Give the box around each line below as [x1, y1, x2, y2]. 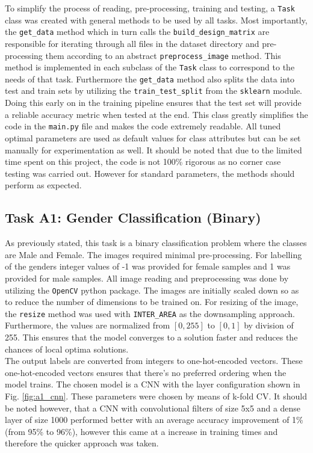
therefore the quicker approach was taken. [5, 437, 159, 449]
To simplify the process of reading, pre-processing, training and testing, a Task [5, 2, 295, 14]
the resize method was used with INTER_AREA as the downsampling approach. [5, 307, 295, 319]
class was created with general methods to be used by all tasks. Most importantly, [5, 13, 308, 26]
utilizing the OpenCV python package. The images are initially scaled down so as [5, 283, 299, 296]
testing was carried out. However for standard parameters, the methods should [5, 167, 295, 179]
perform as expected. [5, 179, 82, 191]
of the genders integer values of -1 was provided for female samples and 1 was [5, 260, 291, 273]
